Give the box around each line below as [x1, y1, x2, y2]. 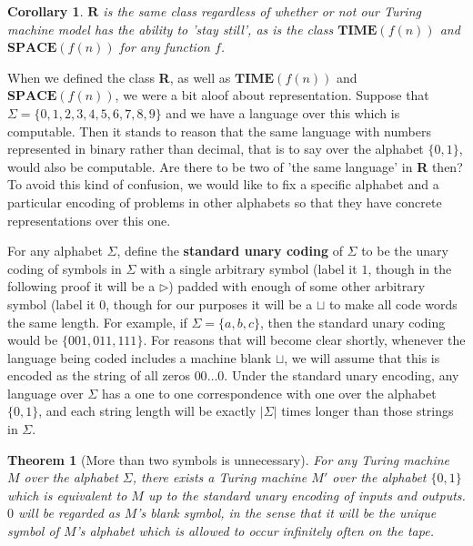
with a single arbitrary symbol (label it [140, 258, 357, 278]
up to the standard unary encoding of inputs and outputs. [147, 485, 466, 504]
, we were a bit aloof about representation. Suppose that [115, 86, 429, 105]
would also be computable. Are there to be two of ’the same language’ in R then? [7, 157, 463, 176]
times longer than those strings [281, 401, 454, 420]
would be [7, 330, 58, 349]
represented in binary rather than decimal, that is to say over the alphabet [7, 139, 424, 158]
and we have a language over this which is [166, 103, 400, 122]
